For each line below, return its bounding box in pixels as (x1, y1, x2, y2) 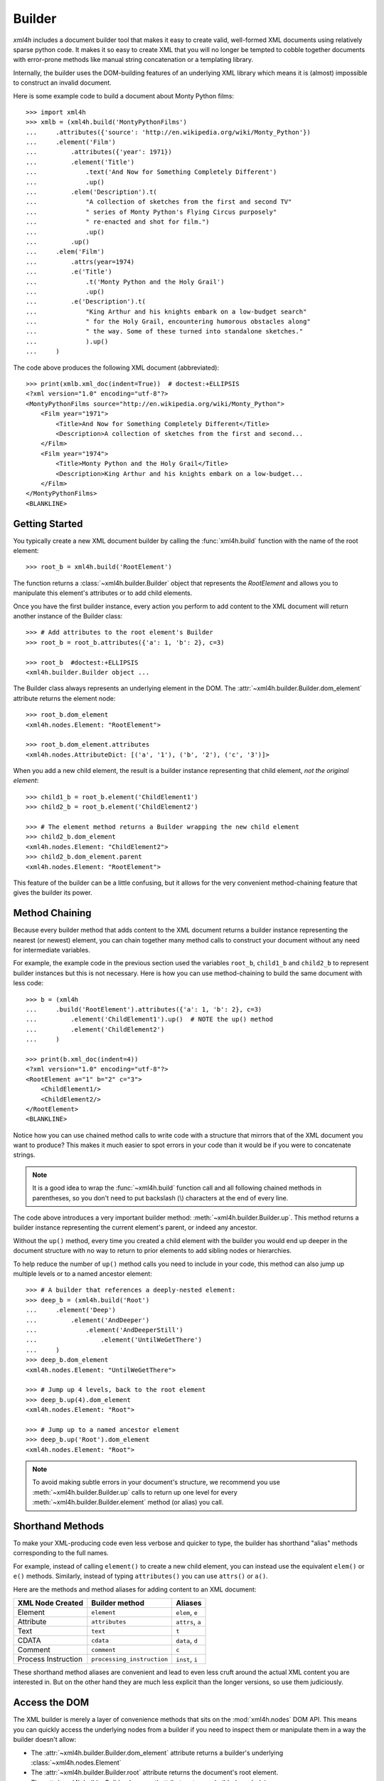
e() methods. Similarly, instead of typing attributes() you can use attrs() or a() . (13, 1572, 268, 1581)
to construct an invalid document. (13, 78, 112, 87)
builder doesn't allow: (13, 1735, 77, 1744)
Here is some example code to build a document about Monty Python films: (13, 91, 235, 100)
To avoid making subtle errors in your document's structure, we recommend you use (32, 1478, 280, 1487)
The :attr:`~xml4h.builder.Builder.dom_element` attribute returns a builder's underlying (31, 1748, 284, 1757)
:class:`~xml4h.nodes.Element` (31, 1758, 122, 1767)
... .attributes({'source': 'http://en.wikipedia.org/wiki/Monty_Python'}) (26, 128, 311, 136)
